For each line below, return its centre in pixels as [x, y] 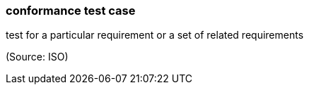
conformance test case [71, 11]
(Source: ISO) [37, 57]
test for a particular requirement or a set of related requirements [155, 35]
